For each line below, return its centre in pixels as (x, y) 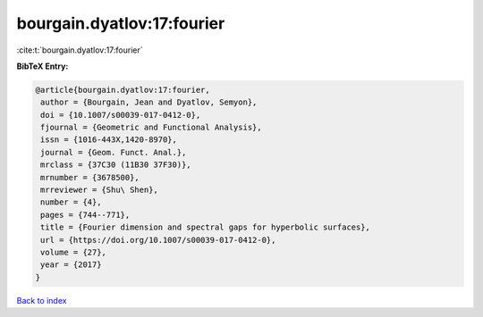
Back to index (42, 300)
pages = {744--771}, (85, 215)
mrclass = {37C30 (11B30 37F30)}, (116, 165)
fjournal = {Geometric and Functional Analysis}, (152, 128)
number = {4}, (71, 202)
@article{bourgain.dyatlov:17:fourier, (123, 90)
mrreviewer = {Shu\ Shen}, (99, 190)
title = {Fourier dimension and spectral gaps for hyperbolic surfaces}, (206, 227)
